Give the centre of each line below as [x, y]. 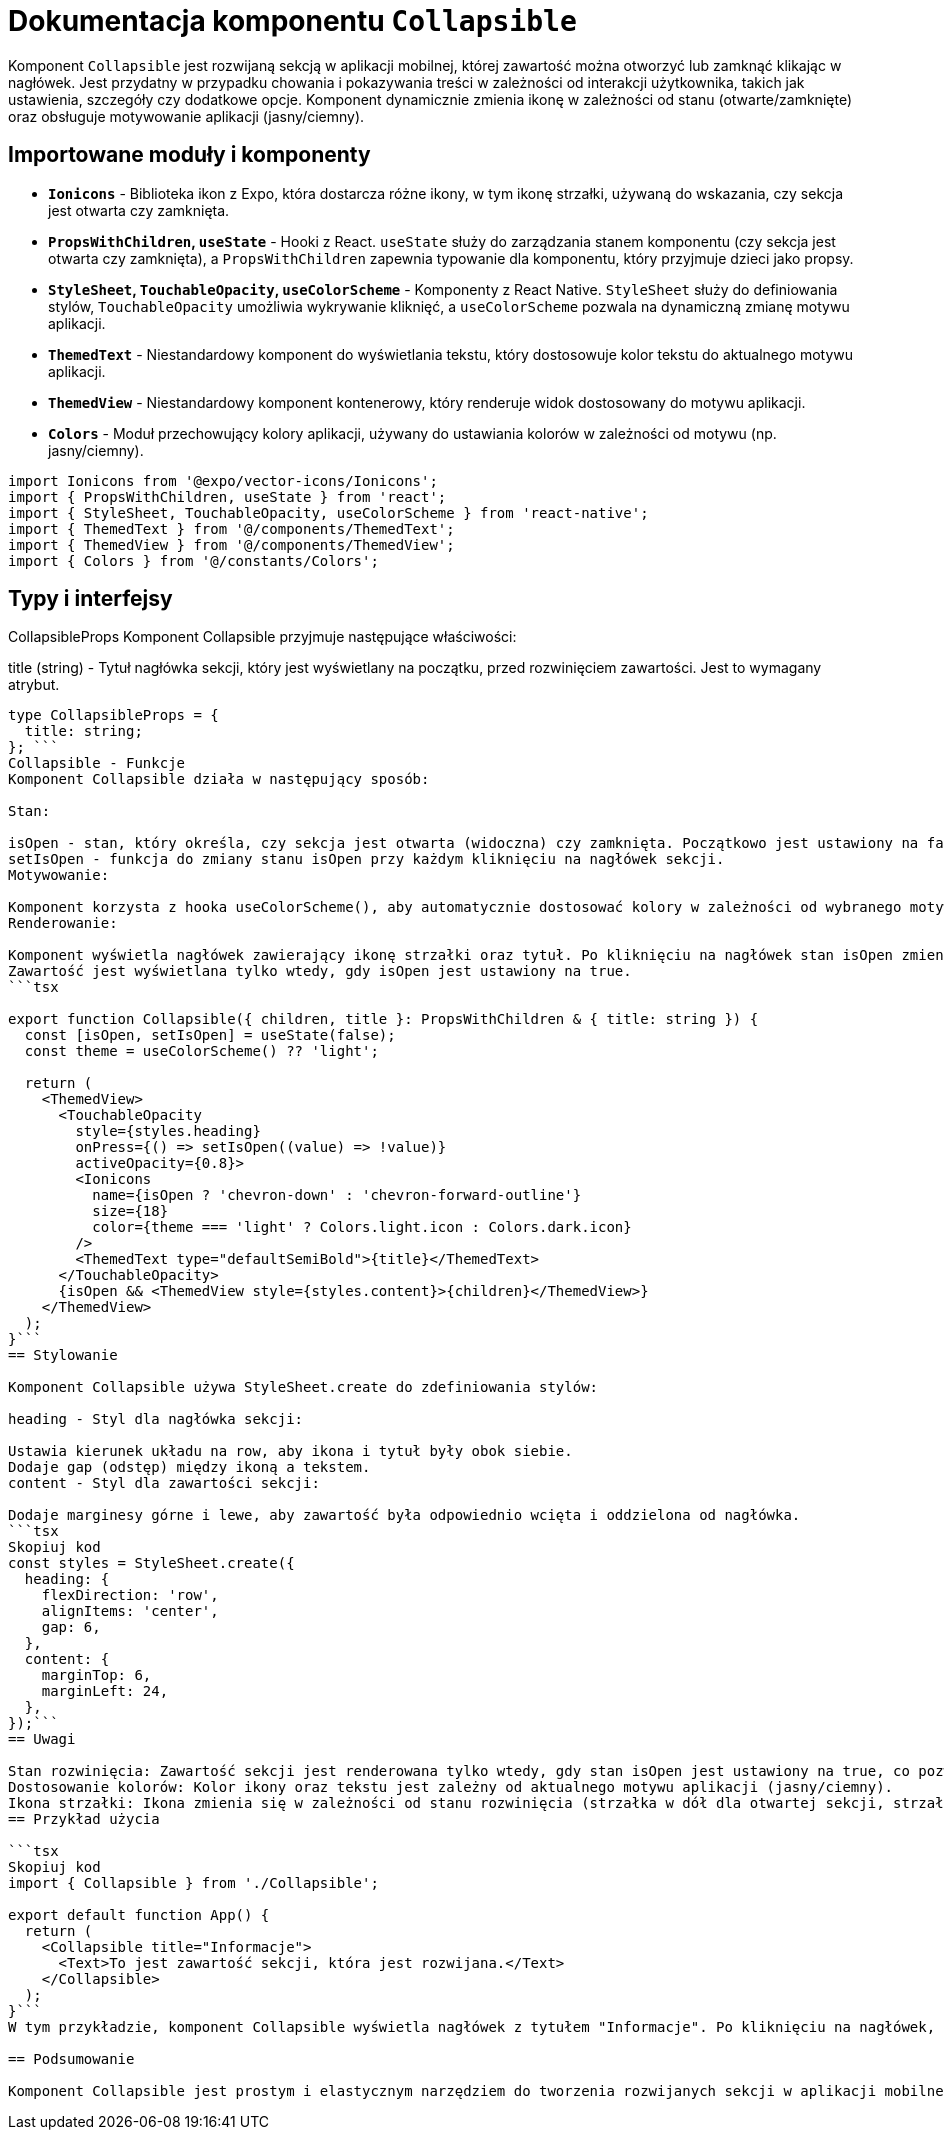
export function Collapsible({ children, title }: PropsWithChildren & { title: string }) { [383, 1019]
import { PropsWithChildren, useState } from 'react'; [227, 496]
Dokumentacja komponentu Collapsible [292, 21]
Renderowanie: [63, 923]
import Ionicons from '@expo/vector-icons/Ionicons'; [223, 480]
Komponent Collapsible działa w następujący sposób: [219, 779]
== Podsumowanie [71, 2059]
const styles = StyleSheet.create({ [151, 1563]
